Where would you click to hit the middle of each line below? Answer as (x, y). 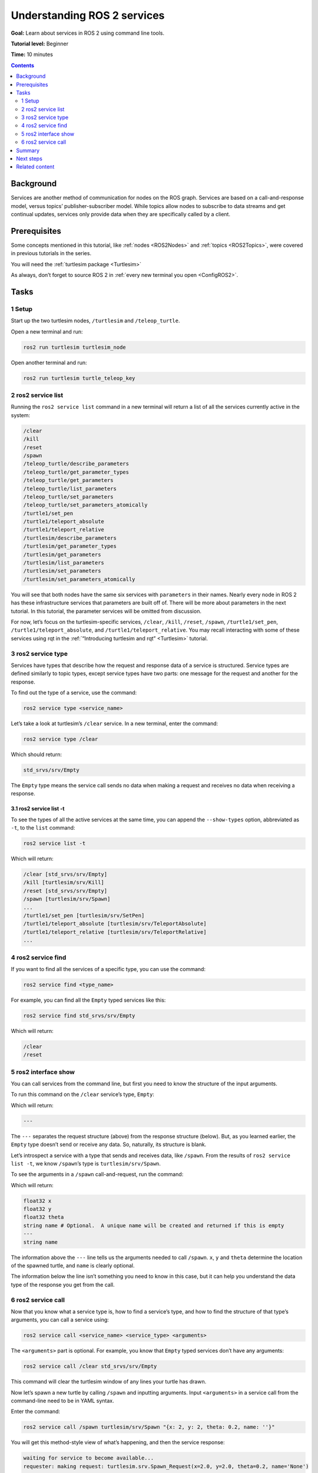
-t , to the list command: (43, 828)
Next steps (29, 158)
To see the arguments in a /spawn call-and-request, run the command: (97, 1174)
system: (21, 415)
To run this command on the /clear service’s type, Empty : (82, 1094)
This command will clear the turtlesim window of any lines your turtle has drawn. (109, 1382)
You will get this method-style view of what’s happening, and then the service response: (118, 1442)
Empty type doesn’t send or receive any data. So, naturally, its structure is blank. (109, 1145)
